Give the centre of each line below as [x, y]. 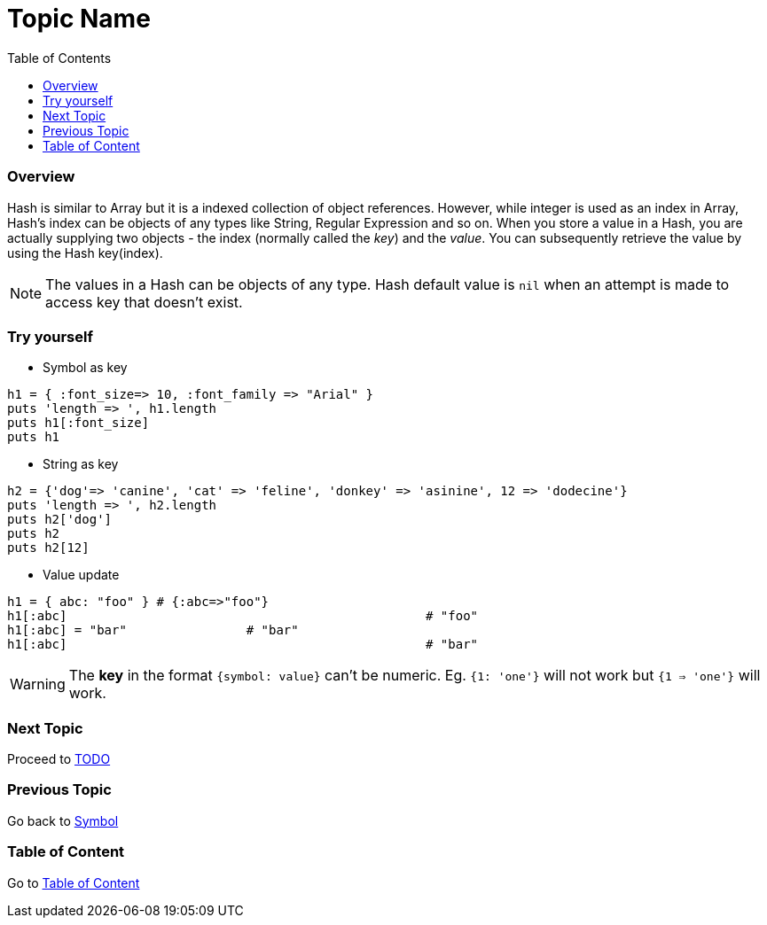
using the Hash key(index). [85, 253]
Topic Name [79, 19]
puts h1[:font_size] [78, 423]
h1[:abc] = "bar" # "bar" [153, 630]
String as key [81, 464]
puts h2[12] [48, 548]
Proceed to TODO [59, 759]
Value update [81, 575]
